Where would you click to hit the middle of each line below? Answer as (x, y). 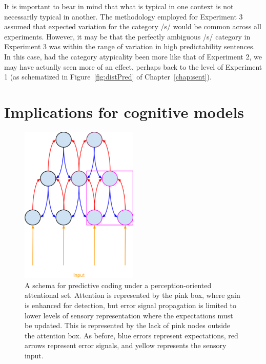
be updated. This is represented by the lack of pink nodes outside (128, 325)
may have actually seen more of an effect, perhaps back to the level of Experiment (133, 66)
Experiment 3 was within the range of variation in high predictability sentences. (130, 46)
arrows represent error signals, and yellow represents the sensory (126, 345)
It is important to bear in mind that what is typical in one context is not (119, 6)
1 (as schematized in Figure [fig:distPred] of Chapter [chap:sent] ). (108, 77)
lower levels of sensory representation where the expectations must (129, 315)
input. (34, 355)
